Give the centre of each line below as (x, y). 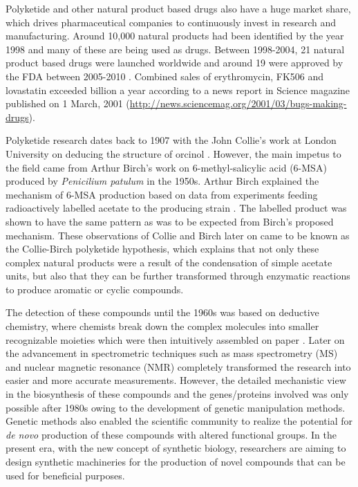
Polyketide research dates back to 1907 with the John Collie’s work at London (171, 140)
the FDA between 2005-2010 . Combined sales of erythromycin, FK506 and (165, 76)
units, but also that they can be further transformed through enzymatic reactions (178, 276)
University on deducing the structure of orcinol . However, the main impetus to (173, 153)
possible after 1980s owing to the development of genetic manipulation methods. (176, 407)
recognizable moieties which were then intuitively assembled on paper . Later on (175, 339)
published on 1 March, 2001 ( (68, 103)
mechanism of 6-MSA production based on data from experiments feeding (162, 194)
